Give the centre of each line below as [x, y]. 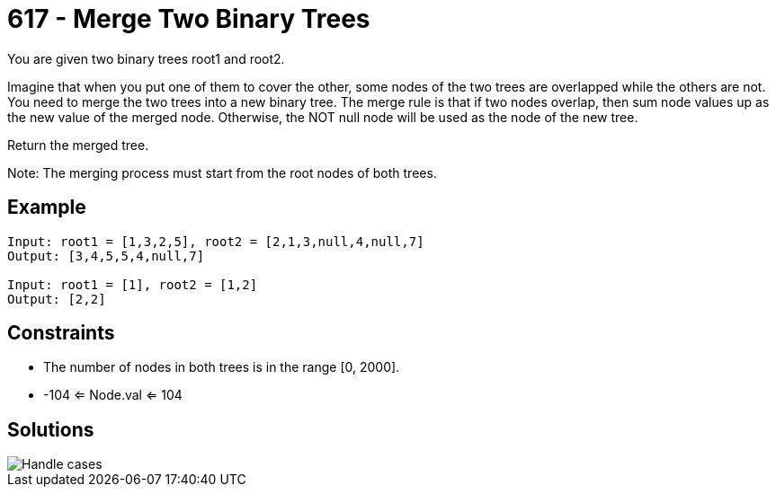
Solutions [51, 429]
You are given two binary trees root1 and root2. [146, 58]
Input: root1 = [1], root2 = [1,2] [133, 284]
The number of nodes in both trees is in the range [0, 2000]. [222, 367]
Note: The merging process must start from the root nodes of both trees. [222, 172]
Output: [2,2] [57, 299]
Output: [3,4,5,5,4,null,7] [106, 256]
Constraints [61, 333]
